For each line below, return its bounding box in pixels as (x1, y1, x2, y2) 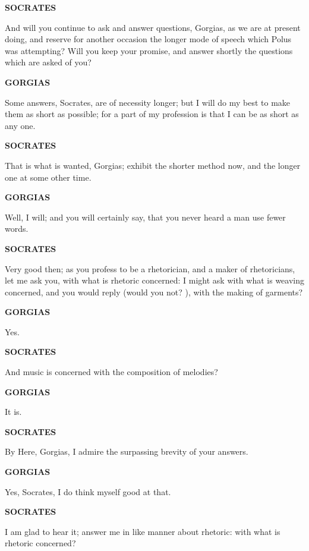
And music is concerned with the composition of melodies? (5, 366, 218, 378)
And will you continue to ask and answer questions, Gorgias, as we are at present (5, 21, 301, 33)
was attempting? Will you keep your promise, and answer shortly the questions (5, 44, 293, 56)
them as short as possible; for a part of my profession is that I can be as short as (5, 108, 299, 120)
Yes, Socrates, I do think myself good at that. (5, 485, 171, 498)
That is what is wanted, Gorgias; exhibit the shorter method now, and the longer (5, 159, 301, 171)
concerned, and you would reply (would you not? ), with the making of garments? (5, 285, 303, 298)
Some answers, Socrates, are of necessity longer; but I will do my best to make (5, 96, 291, 108)
